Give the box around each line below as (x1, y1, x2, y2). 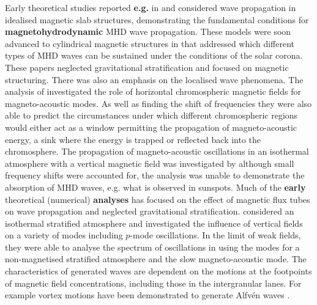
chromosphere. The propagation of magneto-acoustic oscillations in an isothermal (5, 145, 309, 158)
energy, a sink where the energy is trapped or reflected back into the (5, 133, 261, 145)
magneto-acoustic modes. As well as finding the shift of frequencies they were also (5, 97, 312, 109)
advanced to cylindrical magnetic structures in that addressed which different (5, 37, 295, 50)
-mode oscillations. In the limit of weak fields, (130, 229, 301, 241)
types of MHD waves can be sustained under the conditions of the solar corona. (5, 49, 303, 62)
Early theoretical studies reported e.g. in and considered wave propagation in (5, 1, 296, 13)
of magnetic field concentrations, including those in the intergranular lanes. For (5, 276, 302, 289)
